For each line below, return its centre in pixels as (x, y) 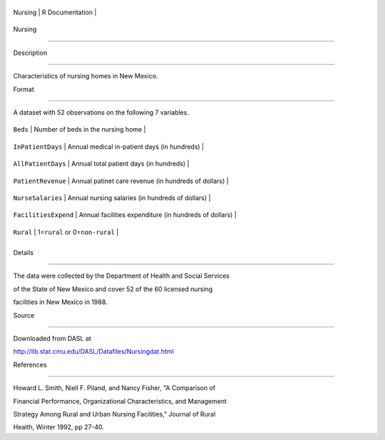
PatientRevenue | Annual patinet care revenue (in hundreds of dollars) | (121, 181)
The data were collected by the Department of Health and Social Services (121, 276)
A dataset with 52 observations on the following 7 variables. (101, 112)
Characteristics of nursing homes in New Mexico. (86, 76)
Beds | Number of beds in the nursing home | (79, 130)
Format (24, 89)
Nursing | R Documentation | (55, 12)
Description (30, 53)
